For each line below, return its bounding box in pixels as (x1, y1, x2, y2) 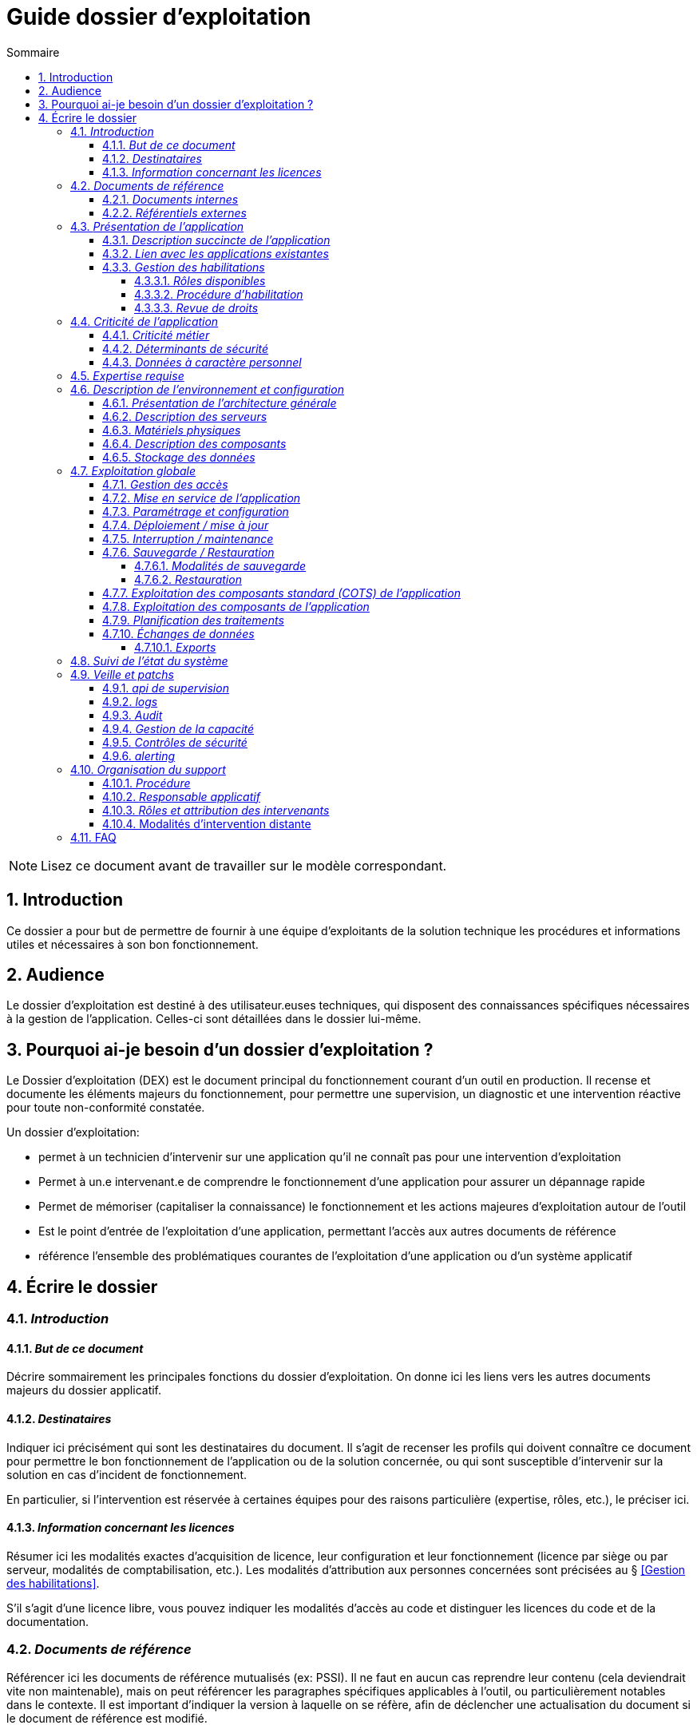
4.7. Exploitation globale (70, 463, 196, 478)
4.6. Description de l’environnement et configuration (70, 382, 344, 396)
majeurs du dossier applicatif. (6, 1383, 162, 1398)
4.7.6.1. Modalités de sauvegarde (134, 558, 307, 573)
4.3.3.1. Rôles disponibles (134, 273, 266, 288)
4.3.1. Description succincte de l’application (102, 232, 331, 247)
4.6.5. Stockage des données (102, 450, 255, 464)
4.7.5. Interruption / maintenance (102, 531, 274, 545)
